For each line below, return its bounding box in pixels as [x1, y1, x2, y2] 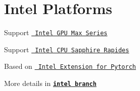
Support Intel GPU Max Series [4, 27, 108, 38]
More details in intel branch [4, 78, 97, 88]
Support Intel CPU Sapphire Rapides [4, 44, 129, 54]
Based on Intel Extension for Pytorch [4, 61, 136, 71]
